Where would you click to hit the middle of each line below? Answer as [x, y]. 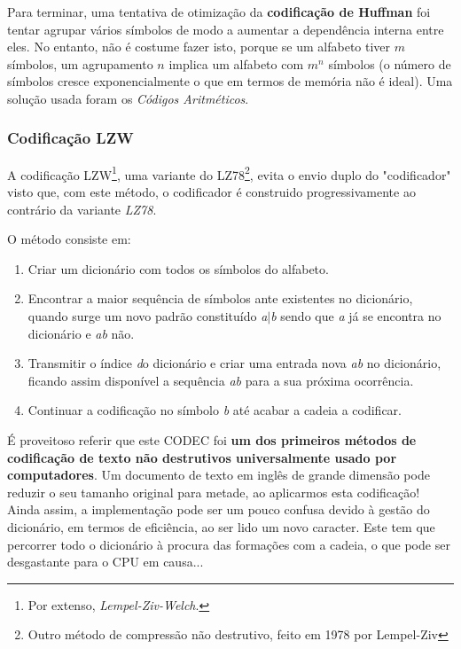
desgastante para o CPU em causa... [105, 562]
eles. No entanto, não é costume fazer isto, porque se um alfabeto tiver [199, 47]
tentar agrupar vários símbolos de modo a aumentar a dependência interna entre [226, 29]
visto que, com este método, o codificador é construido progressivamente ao [211, 192]
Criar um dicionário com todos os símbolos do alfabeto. [178, 268]
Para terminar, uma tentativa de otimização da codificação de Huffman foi [219, 12]
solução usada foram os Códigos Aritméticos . [128, 98]
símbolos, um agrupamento [80, 63]
